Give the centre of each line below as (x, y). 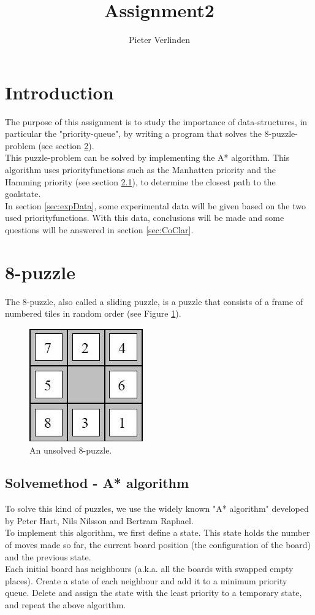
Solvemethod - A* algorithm (97, 483)
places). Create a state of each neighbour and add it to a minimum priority (146, 580)
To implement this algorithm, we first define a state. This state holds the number (157, 532)
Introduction (59, 92)
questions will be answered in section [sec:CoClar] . (99, 230)
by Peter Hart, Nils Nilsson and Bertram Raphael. (99, 520)
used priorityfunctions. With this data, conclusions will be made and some (145, 218)
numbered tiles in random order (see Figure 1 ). (93, 313)
